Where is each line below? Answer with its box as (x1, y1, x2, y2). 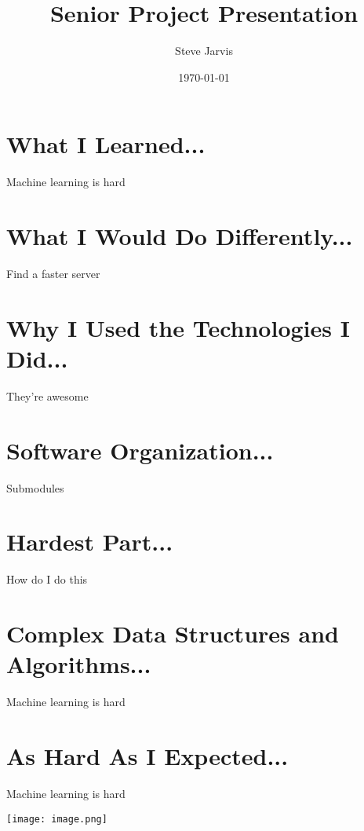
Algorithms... (6, 648, 151, 680)
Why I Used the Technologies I (6, 311, 350, 343)
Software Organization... (6, 434, 274, 466)
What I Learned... (6, 128, 206, 160)
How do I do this (6, 571, 88, 588)
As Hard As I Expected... (6, 740, 289, 771)
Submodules (6, 479, 64, 496)
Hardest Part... (6, 525, 173, 558)
